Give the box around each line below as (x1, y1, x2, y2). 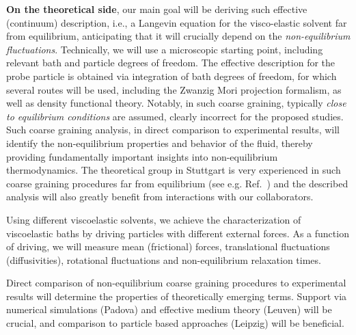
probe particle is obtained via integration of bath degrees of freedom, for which (6, 68, 337, 83)
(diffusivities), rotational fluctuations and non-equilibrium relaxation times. (6, 252, 321, 267)
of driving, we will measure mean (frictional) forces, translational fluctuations (6, 239, 330, 254)
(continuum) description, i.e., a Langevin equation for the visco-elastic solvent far (6, 15, 347, 29)
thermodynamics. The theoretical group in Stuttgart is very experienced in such (6, 163, 341, 177)
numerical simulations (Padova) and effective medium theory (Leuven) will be (6, 302, 332, 317)
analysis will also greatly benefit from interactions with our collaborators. (6, 189, 314, 204)
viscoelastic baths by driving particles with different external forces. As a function (6, 226, 349, 240)
